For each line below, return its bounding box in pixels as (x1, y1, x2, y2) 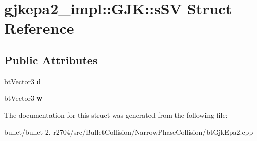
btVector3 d (4, 76, 41, 86)
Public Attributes (4, 52, 98, 67)
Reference (4, 18, 74, 38)
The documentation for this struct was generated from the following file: (4, 109, 228, 120)
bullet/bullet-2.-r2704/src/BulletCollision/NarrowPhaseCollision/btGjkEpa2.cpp (4, 126, 253, 137)
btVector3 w (4, 93, 43, 103)
